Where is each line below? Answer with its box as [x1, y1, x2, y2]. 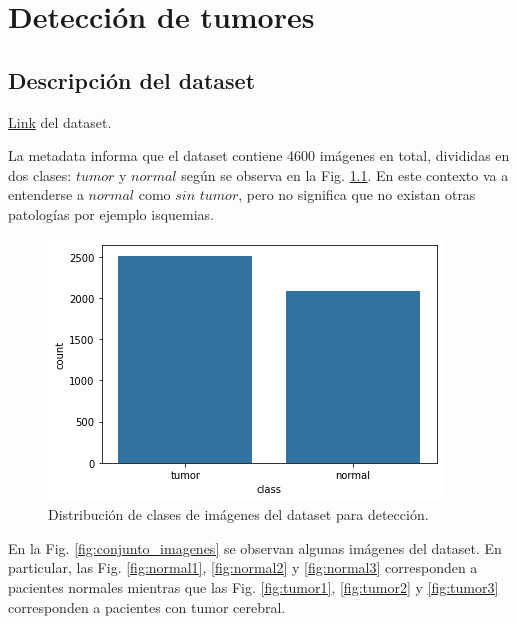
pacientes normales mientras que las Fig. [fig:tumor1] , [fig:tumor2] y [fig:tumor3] [8, 576, 499, 597]
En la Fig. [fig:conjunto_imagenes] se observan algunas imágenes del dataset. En [8, 537, 502, 558]
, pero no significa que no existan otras [238, 184, 476, 205]
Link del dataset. [8, 111, 112, 132]
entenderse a [8, 184, 84, 205]
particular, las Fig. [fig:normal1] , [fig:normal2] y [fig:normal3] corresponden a [8, 557, 478, 578]
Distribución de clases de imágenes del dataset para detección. [48, 504, 429, 525]
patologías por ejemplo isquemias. [8, 203, 214, 224]
